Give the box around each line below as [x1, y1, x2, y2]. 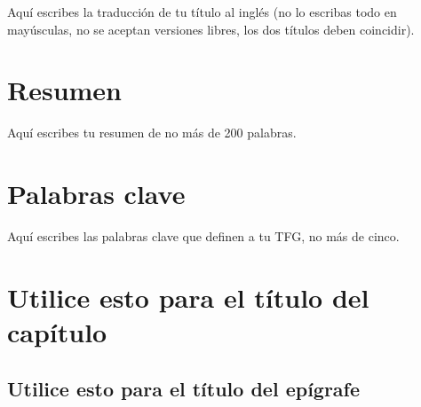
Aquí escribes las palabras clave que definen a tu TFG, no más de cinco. [7, 227, 400, 246]
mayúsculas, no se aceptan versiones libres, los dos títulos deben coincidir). [7, 20, 415, 38]
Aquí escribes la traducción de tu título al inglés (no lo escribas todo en [7, 3, 397, 20]
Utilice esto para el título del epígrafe [7, 374, 361, 402]
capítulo [7, 314, 107, 349]
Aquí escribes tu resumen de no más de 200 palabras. [7, 123, 297, 142]
